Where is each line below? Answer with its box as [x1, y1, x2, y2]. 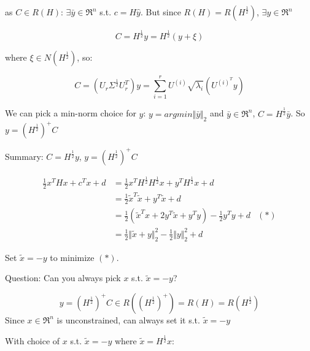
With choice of [5, 334, 60, 347]
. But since [140, 6, 181, 18]
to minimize [50, 251, 95, 263]
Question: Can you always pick [5, 271, 121, 284]
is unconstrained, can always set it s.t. [56, 313, 200, 326]
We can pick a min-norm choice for [5, 107, 136, 119]
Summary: [5, 149, 44, 162]
